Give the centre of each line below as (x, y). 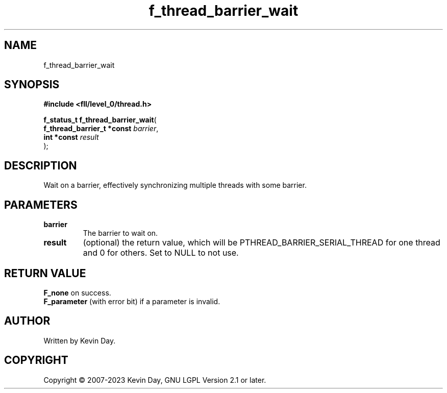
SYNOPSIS (32, 85)
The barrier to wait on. (120, 233)
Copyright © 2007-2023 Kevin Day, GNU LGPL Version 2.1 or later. (155, 380)
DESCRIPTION (41, 165)
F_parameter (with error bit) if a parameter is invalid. (132, 301)
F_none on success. (77, 292)
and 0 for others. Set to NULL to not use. (161, 253)
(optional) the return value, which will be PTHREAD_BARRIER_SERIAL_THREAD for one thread (262, 243)
